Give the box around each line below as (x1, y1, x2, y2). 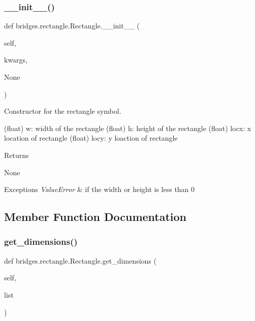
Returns (4, 149, 29, 160)
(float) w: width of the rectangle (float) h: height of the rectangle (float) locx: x (4, 122, 251, 133)
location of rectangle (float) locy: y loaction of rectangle (4, 133, 178, 143)
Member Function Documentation (4, 209, 187, 224)
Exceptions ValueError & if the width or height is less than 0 (4, 184, 195, 195)
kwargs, (4, 54, 28, 65)
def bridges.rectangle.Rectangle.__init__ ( (4, 20, 140, 31)
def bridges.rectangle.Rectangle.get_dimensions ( (4, 255, 156, 266)
